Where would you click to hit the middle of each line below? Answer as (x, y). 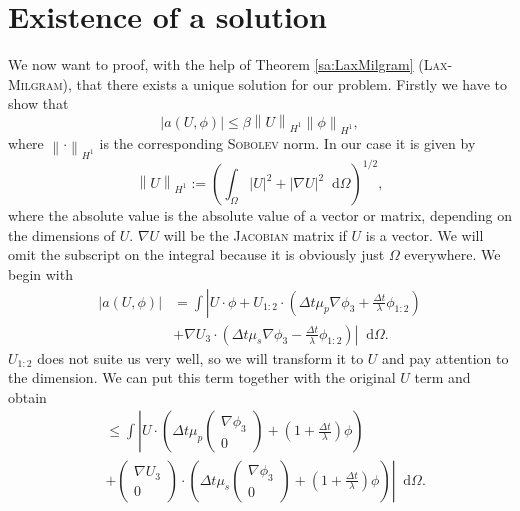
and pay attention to (445, 357)
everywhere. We (452, 254)
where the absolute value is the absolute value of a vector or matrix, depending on (260, 215)
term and (442, 377)
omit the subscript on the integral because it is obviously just (196, 254)
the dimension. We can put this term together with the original (202, 377)
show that (38, 103)
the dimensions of (62, 234)
